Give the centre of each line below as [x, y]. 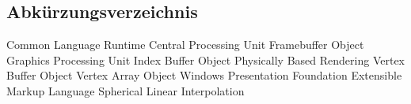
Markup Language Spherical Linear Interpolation [126, 90]
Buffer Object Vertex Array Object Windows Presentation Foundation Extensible [204, 75]
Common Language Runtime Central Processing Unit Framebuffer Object [185, 45]
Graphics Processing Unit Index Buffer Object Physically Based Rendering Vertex [205, 59]
